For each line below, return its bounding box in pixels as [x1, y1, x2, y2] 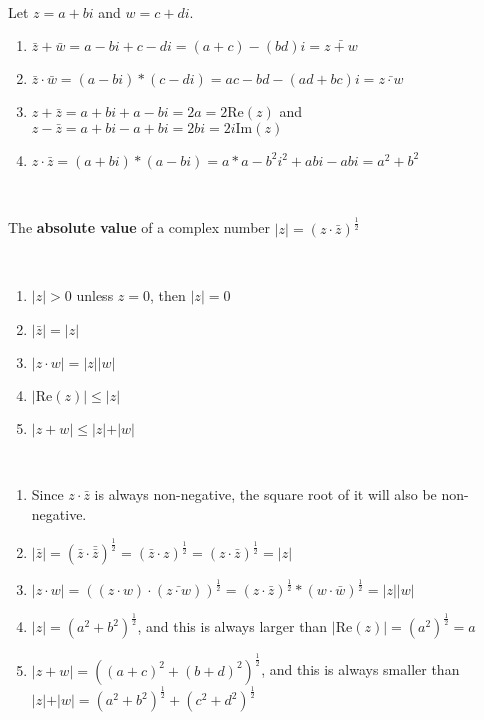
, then [150, 284, 186, 305]
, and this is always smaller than [261, 659, 460, 680]
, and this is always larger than [137, 616, 328, 637]
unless [76, 284, 114, 305]
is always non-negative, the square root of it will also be [94, 484, 437, 505]
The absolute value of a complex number [8, 217, 271, 238]
